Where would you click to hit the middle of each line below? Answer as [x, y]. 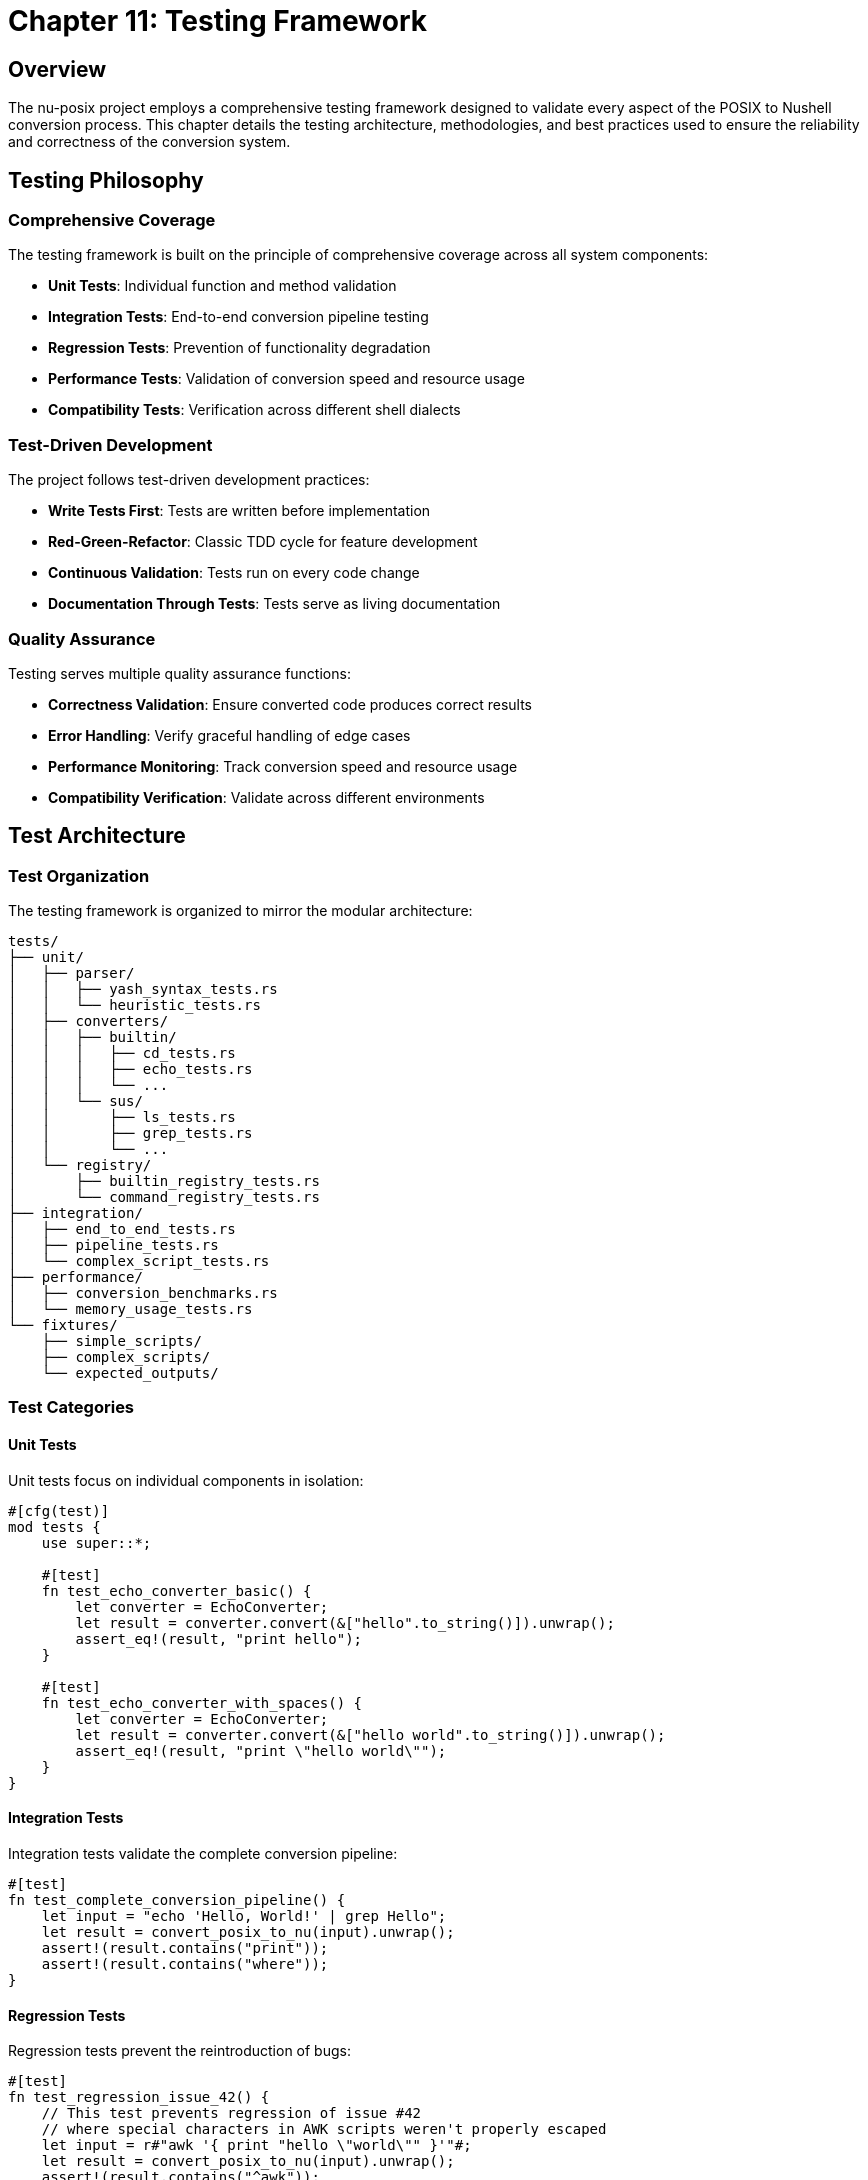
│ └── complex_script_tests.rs [139, 1261]
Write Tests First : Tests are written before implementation [239, 511]
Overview [57, 69]
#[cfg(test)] [59, 1510]
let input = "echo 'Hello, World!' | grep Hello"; [244, 1915]
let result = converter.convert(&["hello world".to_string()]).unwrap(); [370, 1734]
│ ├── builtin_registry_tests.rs [164, 1181]
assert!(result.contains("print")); [185, 1947]
